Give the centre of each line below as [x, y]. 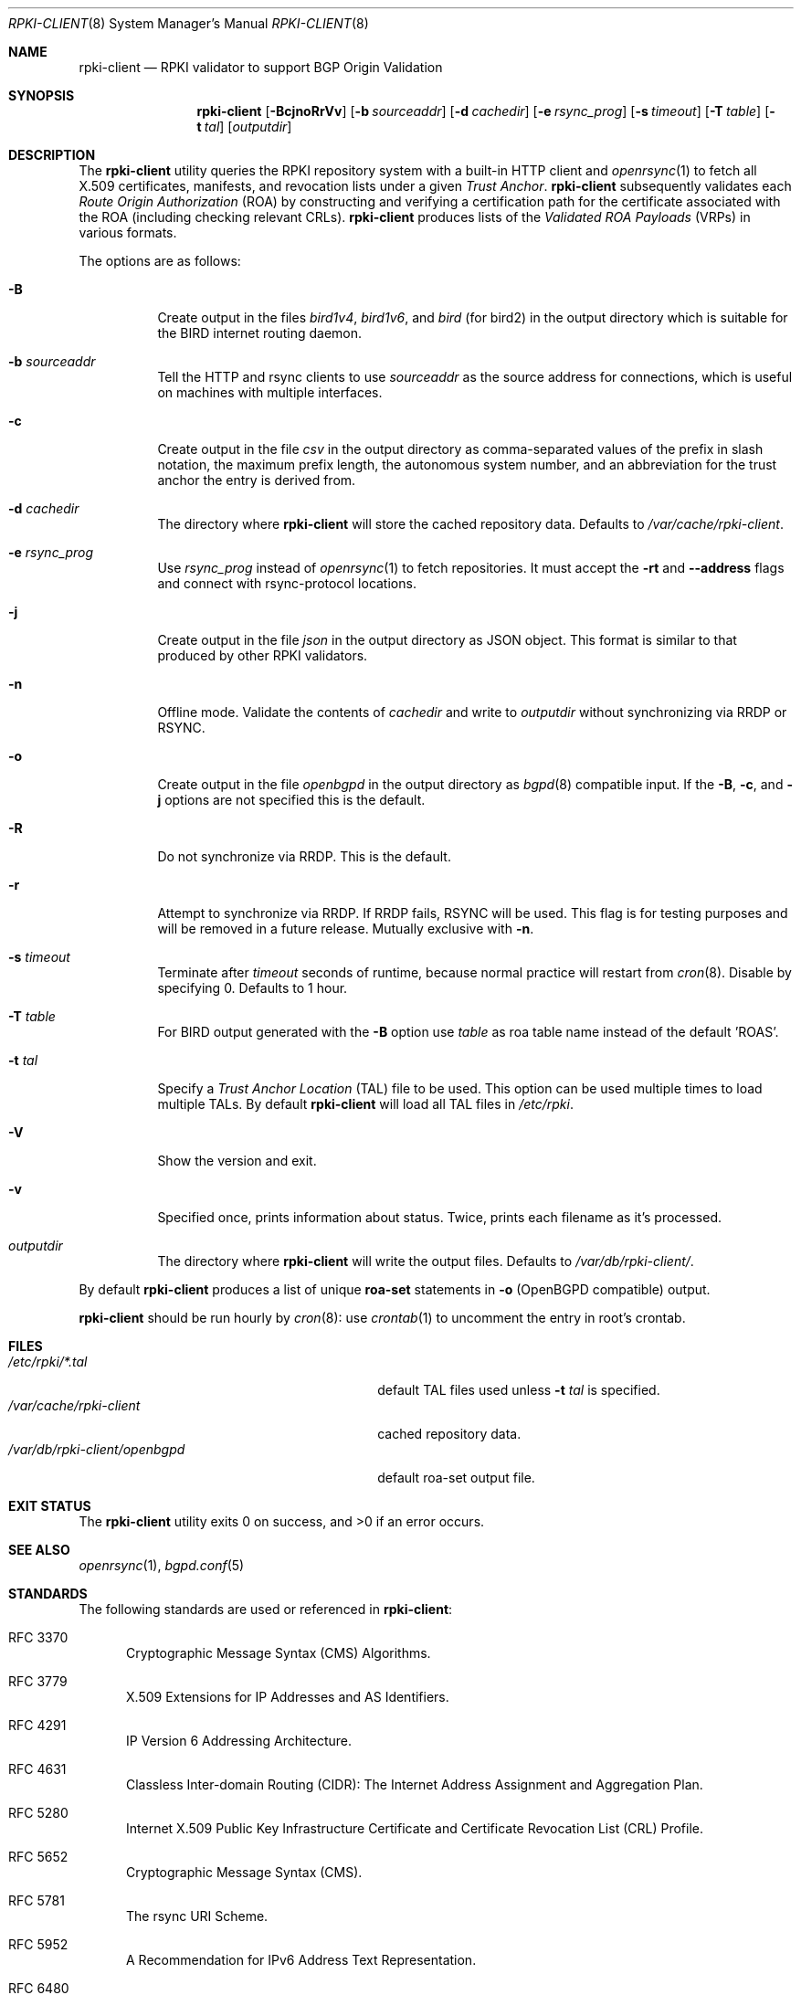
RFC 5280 [38, 1813]
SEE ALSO [39, 1550]
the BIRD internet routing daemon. [260, 333]
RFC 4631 [37, 1769]
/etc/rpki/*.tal [48, 1362]
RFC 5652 [38, 1857]
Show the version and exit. [237, 1161]
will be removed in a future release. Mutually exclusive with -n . [346, 929]
